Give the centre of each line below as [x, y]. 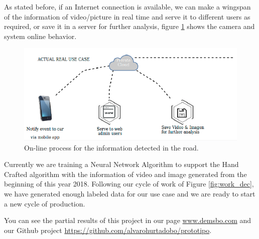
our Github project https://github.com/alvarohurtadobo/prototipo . [108, 230]
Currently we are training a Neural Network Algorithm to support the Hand [121, 164]
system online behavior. [40, 36]
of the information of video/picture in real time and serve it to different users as [127, 16]
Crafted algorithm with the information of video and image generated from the [125, 174]
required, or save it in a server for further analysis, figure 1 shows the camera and [129, 26]
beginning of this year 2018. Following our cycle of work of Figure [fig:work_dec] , [129, 184]
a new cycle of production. [45, 203]
